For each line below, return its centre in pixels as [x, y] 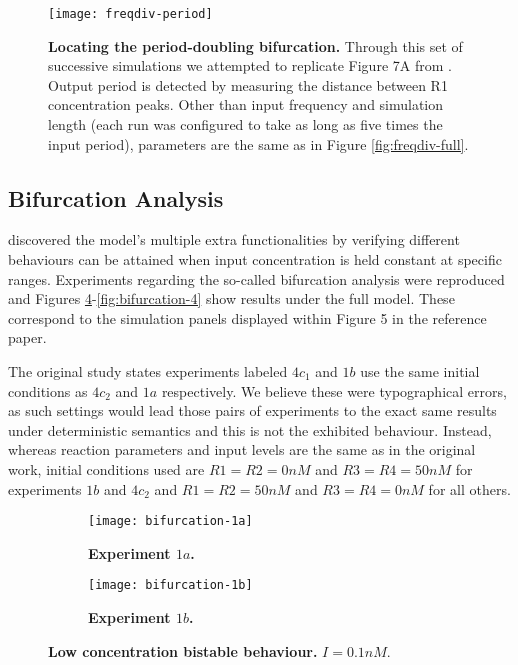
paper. [27, 337]
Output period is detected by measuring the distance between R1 [248, 84]
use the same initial [420, 370]
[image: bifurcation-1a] [170, 521]
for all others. [469, 488]
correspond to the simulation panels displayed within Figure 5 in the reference [247, 317]
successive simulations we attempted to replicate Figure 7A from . [250, 65]
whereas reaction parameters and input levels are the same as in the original [242, 449]
